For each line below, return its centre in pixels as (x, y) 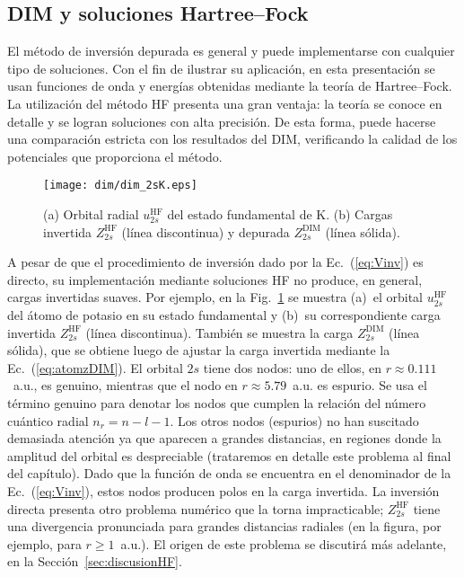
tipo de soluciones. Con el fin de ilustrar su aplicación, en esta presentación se (221, 68)
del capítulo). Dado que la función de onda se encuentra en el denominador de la (229, 473)
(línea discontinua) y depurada (206, 231)
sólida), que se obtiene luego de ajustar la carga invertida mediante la (199, 350)
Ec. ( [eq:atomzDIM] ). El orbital (95, 367)
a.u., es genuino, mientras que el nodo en (125, 385)
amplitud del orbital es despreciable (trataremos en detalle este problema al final (229, 455)
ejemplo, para (44, 543)
